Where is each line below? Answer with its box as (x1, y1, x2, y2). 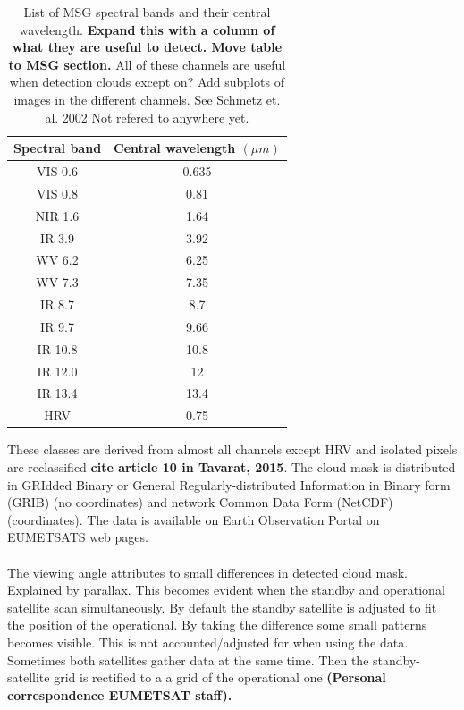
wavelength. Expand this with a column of (19, 20, 275, 38)
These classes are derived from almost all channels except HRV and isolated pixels (7, 440, 458, 459)
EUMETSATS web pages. (7, 528, 148, 546)
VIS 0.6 (37, 162, 78, 180)
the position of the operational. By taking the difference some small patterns (7, 615, 427, 634)
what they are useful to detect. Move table (12, 38, 283, 56)
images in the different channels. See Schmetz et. (13, 89, 281, 108)
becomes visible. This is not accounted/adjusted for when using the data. (7, 632, 409, 651)
